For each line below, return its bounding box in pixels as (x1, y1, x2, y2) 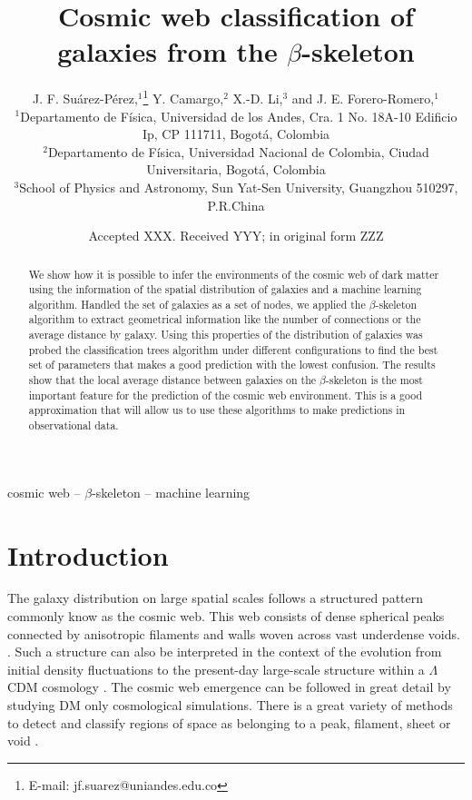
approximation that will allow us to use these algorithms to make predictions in (28, 402, 406, 418)
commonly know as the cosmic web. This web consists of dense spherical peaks (7, 607, 445, 626)
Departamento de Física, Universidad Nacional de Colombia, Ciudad (47, 142, 429, 161)
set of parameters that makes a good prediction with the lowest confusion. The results (28, 357, 436, 372)
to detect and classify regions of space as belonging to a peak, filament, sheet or (7, 713, 451, 732)
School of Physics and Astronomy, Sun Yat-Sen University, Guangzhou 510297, (19, 177, 458, 196)
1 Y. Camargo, (143, 86, 224, 107)
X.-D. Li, (232, 88, 283, 107)
